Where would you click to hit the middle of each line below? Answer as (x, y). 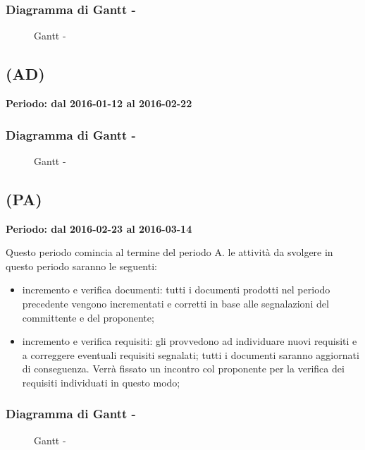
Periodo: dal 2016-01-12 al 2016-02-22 (99, 103)
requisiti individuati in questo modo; (101, 382)
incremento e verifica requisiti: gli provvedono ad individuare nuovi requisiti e (190, 341)
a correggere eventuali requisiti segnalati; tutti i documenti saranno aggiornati (191, 354)
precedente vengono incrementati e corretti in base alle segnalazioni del (175, 303)
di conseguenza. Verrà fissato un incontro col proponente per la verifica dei (183, 369)
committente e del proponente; (88, 317)
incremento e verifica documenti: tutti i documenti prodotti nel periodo (176, 290)
